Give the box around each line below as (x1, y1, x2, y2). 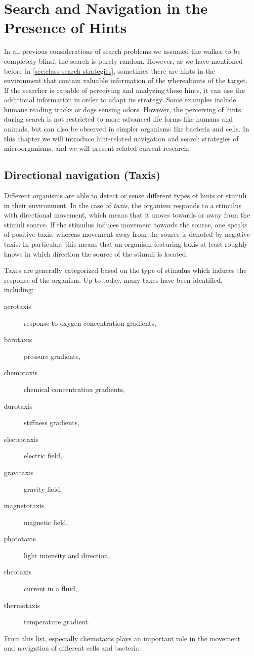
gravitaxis (4, 467, 34, 477)
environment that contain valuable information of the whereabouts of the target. (4, 75, 248, 86)
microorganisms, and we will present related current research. (4, 143, 190, 153)
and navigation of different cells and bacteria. (4, 643, 141, 653)
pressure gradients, (24, 350, 81, 361)
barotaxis (4, 334, 32, 345)
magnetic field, (24, 517, 68, 527)
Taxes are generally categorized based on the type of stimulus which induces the (4, 265, 247, 275)
